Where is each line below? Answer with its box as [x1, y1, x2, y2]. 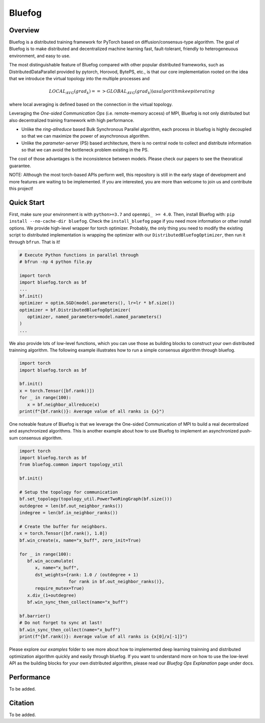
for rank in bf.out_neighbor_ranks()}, [68, 579, 164, 584]
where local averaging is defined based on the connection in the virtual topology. [9, 101, 173, 107]
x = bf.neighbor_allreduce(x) [27, 402, 100, 407]
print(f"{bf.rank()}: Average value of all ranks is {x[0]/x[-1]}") [19, 634, 188, 639]
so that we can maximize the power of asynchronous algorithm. [21, 133, 150, 139]
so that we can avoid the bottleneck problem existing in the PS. [21, 147, 149, 153]
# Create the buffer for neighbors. [19, 523, 108, 529]
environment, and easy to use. [9, 53, 71, 58]
